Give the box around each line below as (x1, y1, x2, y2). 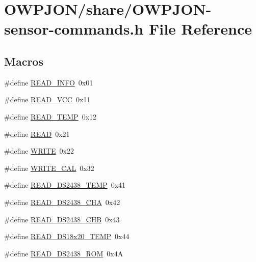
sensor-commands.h (4, 18, 144, 39)
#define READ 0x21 (4, 128, 70, 139)
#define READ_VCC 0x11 (4, 94, 91, 105)
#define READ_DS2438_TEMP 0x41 (4, 180, 126, 190)
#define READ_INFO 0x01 (4, 77, 93, 88)
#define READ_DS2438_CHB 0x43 (4, 214, 120, 224)
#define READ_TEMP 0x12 (4, 111, 97, 122)
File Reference (148, 18, 252, 39)
